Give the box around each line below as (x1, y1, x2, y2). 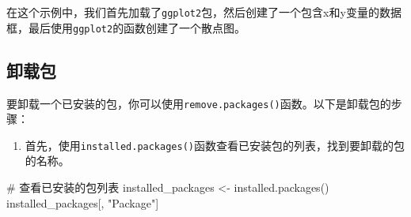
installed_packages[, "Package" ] (6, 194, 159, 211)
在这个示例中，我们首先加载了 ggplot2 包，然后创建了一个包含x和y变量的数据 (6, 4, 401, 20)
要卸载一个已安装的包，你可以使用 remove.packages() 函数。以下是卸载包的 (6, 95, 391, 111)
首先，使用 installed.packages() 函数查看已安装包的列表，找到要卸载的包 (25, 137, 405, 153)
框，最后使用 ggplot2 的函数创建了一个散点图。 (6, 19, 246, 36)
